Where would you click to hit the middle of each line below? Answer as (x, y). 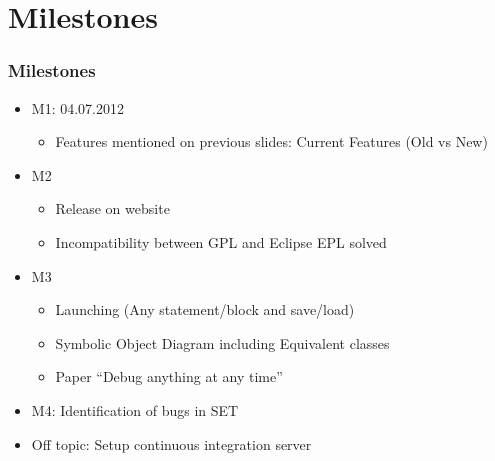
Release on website (112, 208)
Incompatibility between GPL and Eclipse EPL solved (221, 241)
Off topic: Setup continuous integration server (171, 443)
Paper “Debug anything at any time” (169, 376)
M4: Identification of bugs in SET (135, 409)
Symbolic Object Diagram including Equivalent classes (222, 342)
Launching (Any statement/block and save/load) (205, 309)
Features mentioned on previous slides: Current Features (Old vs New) (271, 141)
